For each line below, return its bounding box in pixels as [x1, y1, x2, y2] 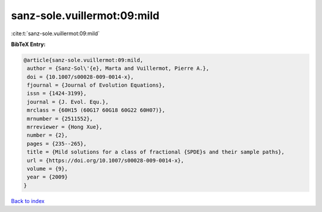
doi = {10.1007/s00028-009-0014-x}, [27, 73, 134, 80]
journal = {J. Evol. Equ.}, [27, 99, 109, 105]
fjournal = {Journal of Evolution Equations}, [27, 82, 165, 89]
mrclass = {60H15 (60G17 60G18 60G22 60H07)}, [27, 107, 165, 113]
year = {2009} [27, 174, 68, 180]
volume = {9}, [27, 165, 68, 172]
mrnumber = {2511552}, [27, 115, 94, 122]
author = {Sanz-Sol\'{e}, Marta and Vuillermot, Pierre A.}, [27, 65, 209, 72]
